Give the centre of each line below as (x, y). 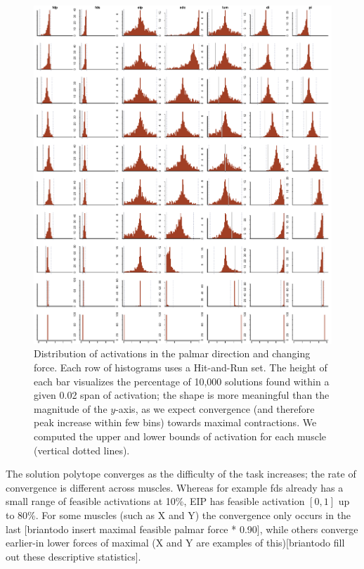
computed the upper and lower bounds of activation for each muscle (180, 436)
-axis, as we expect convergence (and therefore (215, 408)
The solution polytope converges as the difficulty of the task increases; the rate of (181, 474)
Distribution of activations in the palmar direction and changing (172, 353)
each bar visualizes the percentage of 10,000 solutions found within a (182, 381)
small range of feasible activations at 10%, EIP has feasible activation (155, 501)
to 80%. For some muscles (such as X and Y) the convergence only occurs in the (178, 514)
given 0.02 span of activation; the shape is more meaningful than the (182, 395)
